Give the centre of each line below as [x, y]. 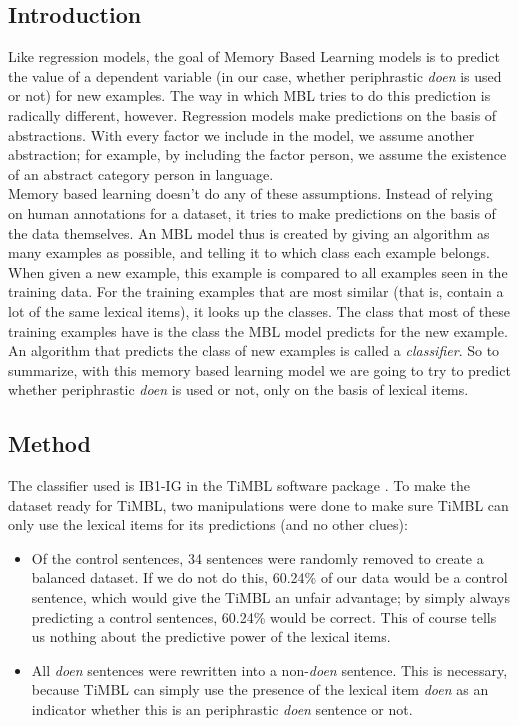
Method [49, 443]
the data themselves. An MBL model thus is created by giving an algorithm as [249, 232]
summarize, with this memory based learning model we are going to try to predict [259, 369]
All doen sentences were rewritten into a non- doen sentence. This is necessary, [269, 669]
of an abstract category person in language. [141, 173]
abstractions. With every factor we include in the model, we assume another [241, 134]
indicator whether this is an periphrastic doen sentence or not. [222, 709]
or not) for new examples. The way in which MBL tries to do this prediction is [249, 95]
